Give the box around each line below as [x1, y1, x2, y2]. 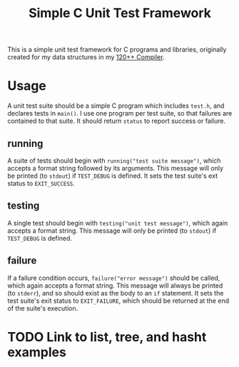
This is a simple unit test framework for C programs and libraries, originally [7, 45, 227, 54]
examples [7, 344, 66, 360]
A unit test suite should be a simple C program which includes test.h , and [7, 101, 225, 110]
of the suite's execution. [7, 303, 78, 312]
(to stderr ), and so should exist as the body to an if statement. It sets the [7, 288, 224, 297]
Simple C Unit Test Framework [28, 5, 212, 21]
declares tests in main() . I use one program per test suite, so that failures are [7, 109, 233, 118]
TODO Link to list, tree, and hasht [7, 328, 207, 345]
